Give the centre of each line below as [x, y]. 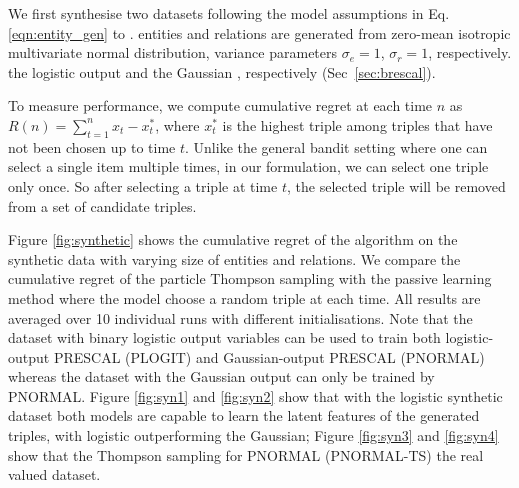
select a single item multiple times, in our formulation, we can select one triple [248, 166]
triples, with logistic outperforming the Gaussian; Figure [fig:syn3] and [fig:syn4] [253, 435]
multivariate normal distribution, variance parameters [173, 52]
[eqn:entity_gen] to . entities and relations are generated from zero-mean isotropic [259, 32]
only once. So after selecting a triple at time [143, 185]
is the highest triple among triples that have [357, 124]
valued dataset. [54, 474]
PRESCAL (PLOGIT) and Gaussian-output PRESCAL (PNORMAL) [269, 356]
